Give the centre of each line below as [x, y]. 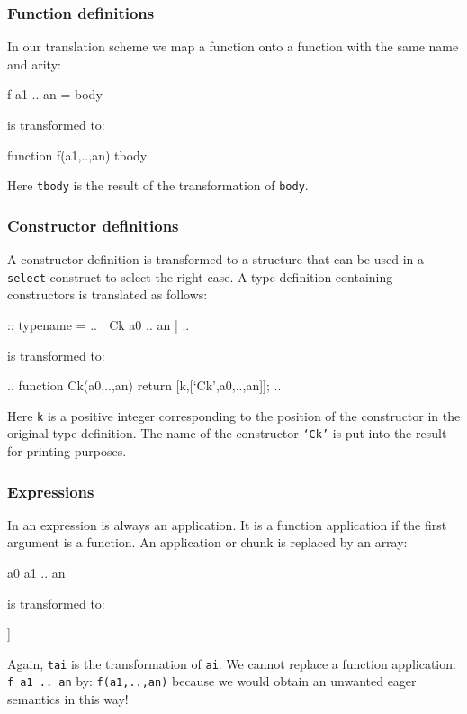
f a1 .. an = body [55, 94]
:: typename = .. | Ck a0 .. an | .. [99, 324]
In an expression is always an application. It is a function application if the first [227, 524]
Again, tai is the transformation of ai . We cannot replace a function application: [232, 663]
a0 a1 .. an [36, 572]
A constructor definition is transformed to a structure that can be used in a [216, 259]
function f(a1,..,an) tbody [77, 155]
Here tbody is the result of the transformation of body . [158, 185]
